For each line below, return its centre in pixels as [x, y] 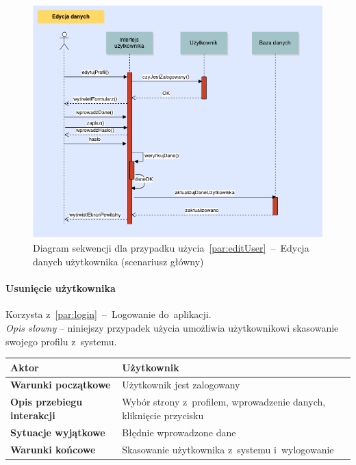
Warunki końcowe [53, 449]
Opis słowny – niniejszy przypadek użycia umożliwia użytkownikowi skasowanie [172, 327]
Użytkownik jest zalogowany [181, 385]
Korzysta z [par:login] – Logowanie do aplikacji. [109, 314]
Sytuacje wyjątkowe [58, 432]
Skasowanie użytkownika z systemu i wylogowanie [228, 449]
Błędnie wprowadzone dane [179, 432]
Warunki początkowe [61, 385]
